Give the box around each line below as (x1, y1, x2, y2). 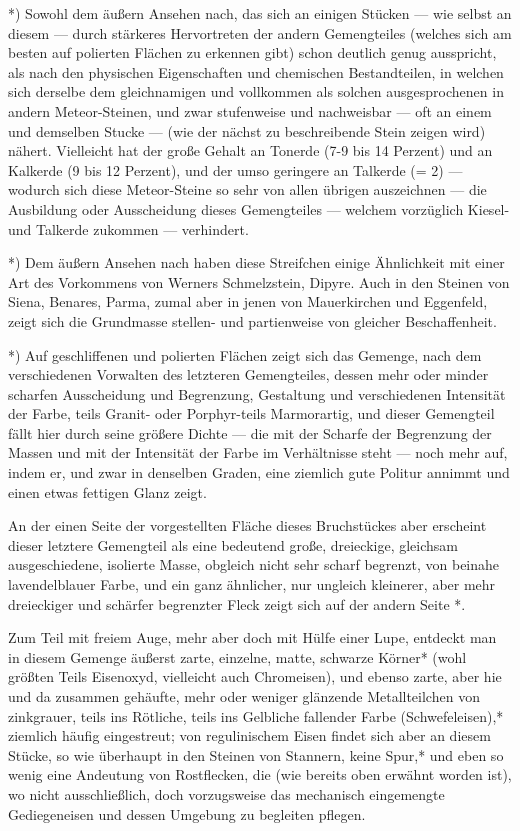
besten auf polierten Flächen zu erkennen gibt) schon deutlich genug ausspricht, (8, 42, 497, 63)
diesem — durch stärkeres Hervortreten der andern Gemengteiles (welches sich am (8, 22, 512, 43)
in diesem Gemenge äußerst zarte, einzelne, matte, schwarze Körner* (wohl (8, 646, 467, 667)
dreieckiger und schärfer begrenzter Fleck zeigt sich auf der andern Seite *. (8, 593, 466, 614)
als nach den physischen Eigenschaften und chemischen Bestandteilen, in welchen (8, 61, 504, 82)
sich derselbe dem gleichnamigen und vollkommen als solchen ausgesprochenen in (8, 81, 504, 102)
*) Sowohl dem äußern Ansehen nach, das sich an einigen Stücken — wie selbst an (8, 3, 512, 23)
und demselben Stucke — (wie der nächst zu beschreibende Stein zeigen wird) (8, 120, 486, 141)
